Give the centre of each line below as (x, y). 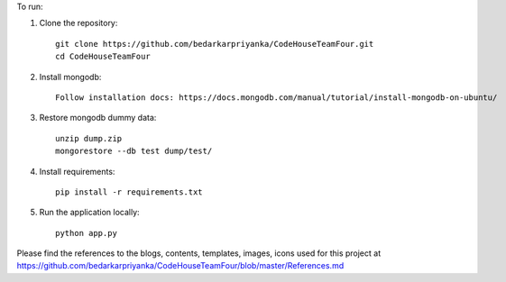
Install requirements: (77, 171)
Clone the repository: (78, 23)
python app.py (86, 233)
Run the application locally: (89, 213)
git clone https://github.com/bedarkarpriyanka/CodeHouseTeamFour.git (215, 44)
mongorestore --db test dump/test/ (134, 151)
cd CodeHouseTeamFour (103, 57)
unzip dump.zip (89, 138)
